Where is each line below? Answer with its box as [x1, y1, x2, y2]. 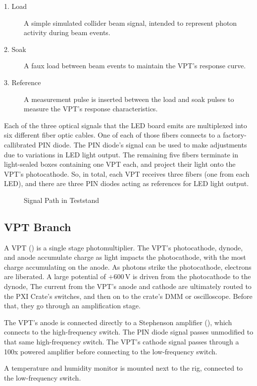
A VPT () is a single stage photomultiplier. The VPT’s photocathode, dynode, [4, 242, 243, 252]
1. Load [4, 1, 27, 11]
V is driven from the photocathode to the [125, 271, 251, 282]
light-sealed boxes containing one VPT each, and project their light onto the [4, 159, 236, 169]
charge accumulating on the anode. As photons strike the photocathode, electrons [4, 261, 252, 272]
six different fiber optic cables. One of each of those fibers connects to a [4, 130, 221, 140]
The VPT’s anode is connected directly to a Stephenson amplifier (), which [4, 317, 232, 327]
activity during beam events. [24, 27, 110, 38]
